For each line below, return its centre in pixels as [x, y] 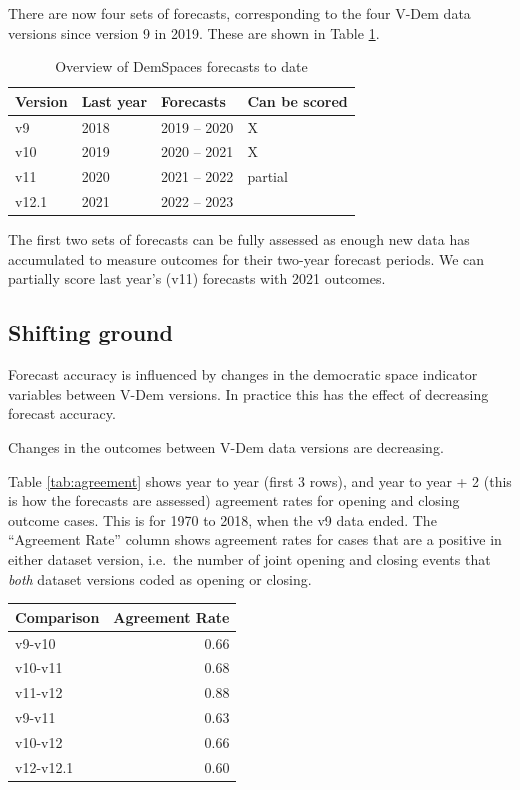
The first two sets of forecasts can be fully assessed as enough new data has [239, 239]
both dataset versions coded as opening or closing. [160, 578]
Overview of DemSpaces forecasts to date [181, 66]
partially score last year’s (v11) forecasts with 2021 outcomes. [197, 278]
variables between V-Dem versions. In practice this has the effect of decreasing [248, 393]
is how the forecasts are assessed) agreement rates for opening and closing [234, 500]
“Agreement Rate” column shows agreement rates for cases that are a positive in [255, 539]
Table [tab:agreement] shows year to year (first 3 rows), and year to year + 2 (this [260, 480]
